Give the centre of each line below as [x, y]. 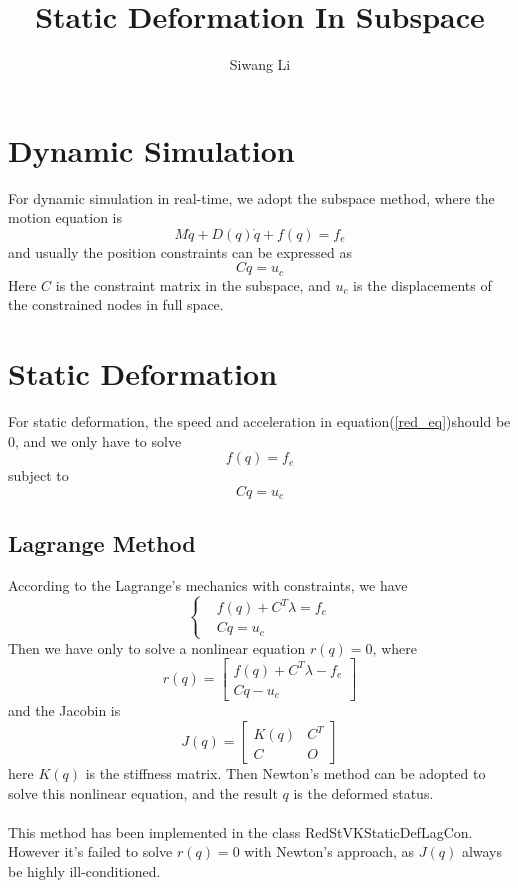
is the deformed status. [363, 792]
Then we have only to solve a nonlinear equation [157, 647]
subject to [38, 475]
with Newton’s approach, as [329, 851]
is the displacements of [422, 284]
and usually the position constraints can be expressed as [180, 251]
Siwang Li [260, 64]
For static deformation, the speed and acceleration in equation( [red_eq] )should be [259, 421]
